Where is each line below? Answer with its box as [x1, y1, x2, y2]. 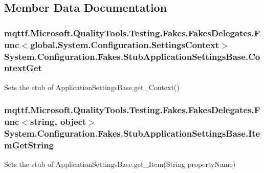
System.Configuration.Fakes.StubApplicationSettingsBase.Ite [4, 127, 260, 140]
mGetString [4, 139, 54, 152]
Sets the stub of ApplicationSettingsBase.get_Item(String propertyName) [4, 159, 236, 169]
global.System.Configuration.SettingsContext [30, 38, 219, 51]
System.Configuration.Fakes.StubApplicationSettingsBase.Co [4, 50, 260, 62]
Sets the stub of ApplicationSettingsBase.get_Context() [4, 81, 180, 92]
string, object [30, 115, 86, 128]
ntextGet [4, 61, 42, 74]
